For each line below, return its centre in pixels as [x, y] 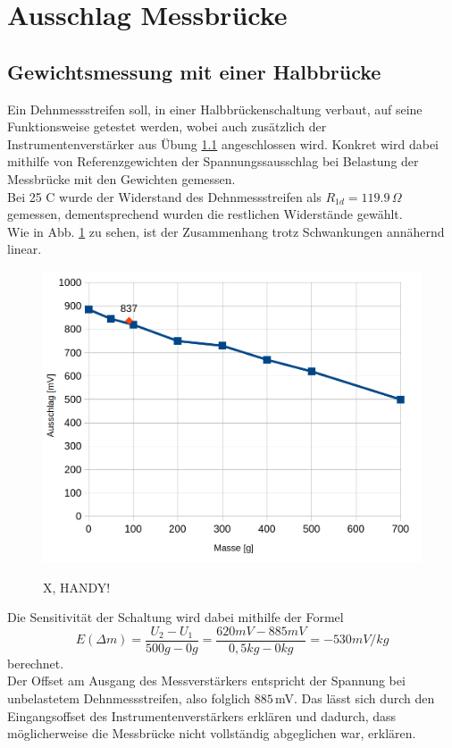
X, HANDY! [77, 587]
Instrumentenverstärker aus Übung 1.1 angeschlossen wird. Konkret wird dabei [223, 143]
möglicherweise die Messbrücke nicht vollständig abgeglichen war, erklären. [212, 733]
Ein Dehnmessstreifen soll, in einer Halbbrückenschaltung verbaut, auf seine [215, 109]
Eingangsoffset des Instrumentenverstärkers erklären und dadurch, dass [202, 715]
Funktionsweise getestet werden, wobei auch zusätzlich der [167, 126]
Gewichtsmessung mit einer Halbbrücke [194, 71]
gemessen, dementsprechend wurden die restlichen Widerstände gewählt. [205, 214]
